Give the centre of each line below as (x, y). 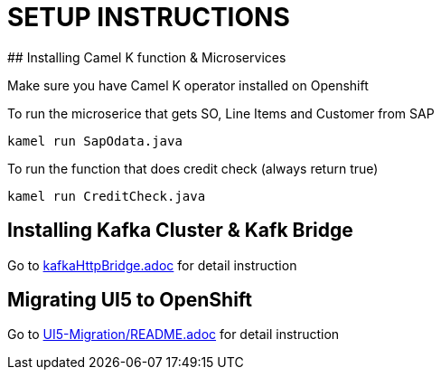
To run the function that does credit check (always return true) (193, 168)
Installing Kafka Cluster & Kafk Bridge (180, 231)
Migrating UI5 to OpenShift (130, 300)
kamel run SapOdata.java (95, 141)
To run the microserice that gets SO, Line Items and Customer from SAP (221, 113)
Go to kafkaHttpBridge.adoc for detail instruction (152, 265)
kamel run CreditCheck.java (107, 196)
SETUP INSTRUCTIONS (149, 17)
